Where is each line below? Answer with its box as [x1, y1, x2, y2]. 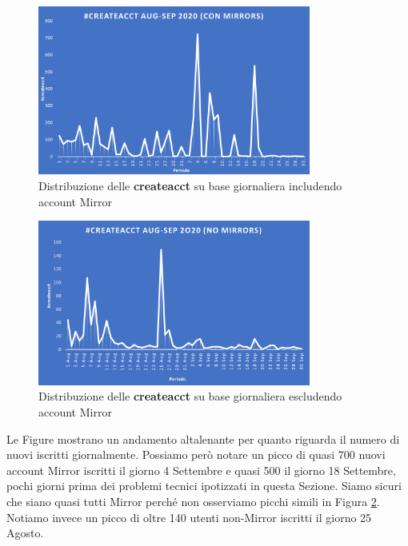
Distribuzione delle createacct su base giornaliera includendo [38, 177, 342, 193]
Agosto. [6, 524, 44, 541]
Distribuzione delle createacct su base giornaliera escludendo [38, 388, 342, 405]
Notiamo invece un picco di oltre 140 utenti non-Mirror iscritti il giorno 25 [6, 508, 372, 525]
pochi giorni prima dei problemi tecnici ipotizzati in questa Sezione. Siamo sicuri [6, 477, 402, 494]
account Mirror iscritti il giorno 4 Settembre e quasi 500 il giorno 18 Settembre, [6, 461, 396, 478]
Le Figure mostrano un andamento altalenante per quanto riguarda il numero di [6, 430, 400, 447]
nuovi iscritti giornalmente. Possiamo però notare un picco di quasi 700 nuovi [6, 446, 386, 463]
